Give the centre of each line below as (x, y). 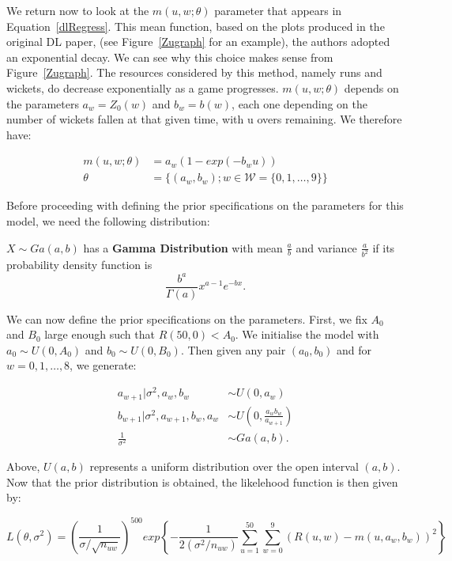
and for (354, 349)
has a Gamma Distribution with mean (183, 247)
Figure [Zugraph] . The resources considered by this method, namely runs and (194, 72)
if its (384, 247)
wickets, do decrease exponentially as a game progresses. (143, 87)
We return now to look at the (78, 10)
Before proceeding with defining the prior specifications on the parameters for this (205, 205)
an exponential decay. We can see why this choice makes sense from (170, 57)
